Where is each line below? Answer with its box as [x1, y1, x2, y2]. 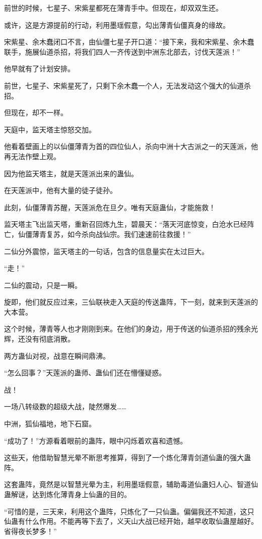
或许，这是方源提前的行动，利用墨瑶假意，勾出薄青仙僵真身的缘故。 [4, 19, 230, 30]
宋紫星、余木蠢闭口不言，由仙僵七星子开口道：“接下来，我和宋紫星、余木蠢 [4, 36, 254, 47]
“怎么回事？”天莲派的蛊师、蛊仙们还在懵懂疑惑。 [4, 367, 166, 378]
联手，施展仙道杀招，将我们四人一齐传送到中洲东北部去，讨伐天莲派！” [4, 46, 240, 57]
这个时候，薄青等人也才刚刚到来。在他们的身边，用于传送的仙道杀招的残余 [4, 323, 251, 334]
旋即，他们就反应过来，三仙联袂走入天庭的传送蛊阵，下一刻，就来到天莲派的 [4, 297, 258, 307]
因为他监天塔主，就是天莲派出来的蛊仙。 [4, 168, 138, 178]
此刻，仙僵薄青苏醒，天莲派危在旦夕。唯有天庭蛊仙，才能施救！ [4, 202, 216, 212]
